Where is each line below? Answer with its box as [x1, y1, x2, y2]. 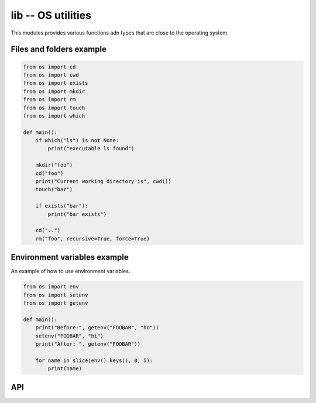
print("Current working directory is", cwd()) [35, 178, 172, 185]
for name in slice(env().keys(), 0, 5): [35, 357, 153, 364]
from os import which [23, 112, 85, 119]
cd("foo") [35, 170, 64, 177]
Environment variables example [11, 252, 129, 263]
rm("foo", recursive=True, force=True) [35, 235, 150, 242]
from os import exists [23, 80, 88, 87]
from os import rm [23, 97, 76, 103]
